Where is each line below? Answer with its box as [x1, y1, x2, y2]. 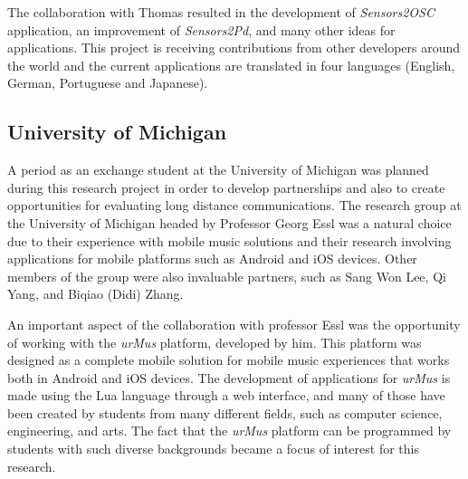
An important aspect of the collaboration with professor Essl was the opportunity [7, 314, 461, 333]
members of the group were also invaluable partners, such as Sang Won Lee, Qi [7, 266, 446, 285]
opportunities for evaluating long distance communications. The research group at [7, 196, 462, 215]
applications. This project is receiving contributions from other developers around [7, 38, 461, 57]
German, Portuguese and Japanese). [7, 73, 208, 92]
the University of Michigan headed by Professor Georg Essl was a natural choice [7, 213, 452, 232]
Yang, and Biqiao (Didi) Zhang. [7, 284, 184, 303]
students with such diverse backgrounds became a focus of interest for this [7, 439, 419, 458]
